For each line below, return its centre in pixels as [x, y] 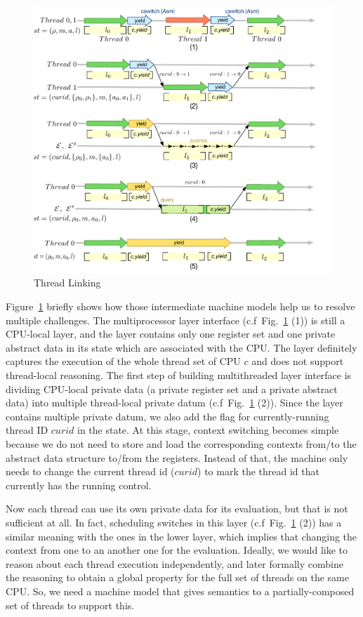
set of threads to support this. [70, 605]
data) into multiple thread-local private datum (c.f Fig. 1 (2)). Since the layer [174, 403]
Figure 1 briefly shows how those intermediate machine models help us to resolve [180, 306]
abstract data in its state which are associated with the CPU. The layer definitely [181, 347]
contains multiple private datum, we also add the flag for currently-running [167, 416]
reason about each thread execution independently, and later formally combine [174, 563]
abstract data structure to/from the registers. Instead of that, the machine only [177, 457]
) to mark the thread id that [258, 471]
